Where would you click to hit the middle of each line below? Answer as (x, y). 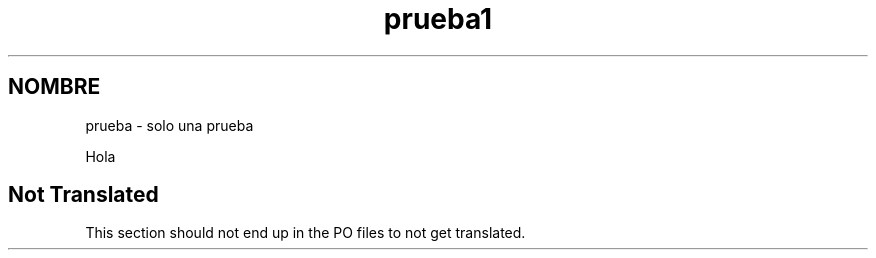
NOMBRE (54, 87)
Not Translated (83, 195)
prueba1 (438, 19)
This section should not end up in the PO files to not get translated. (305, 233)
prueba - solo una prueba (169, 125)
